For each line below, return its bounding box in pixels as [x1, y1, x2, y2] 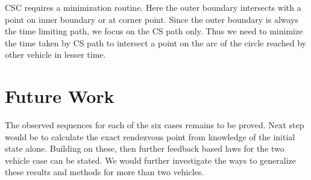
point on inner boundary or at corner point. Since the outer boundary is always [5, 13, 299, 25]
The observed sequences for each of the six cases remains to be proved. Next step [5, 119, 304, 131]
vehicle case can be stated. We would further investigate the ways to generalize [5, 154, 296, 166]
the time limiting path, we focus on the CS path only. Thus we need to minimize [5, 25, 303, 37]
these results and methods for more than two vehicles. [5, 166, 204, 178]
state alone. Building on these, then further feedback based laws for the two [5, 142, 284, 155]
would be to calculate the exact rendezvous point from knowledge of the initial [5, 130, 295, 143]
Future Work [5, 84, 115, 108]
